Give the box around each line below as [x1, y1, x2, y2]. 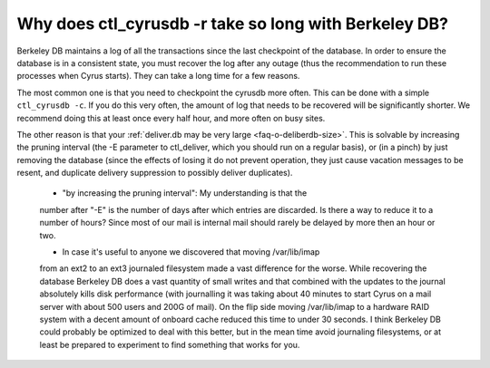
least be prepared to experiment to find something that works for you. [39, 339, 300, 350]
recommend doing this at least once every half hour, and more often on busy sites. [16, 112, 326, 123]
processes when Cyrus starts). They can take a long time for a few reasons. [16, 71, 300, 82]
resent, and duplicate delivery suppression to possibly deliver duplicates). [16, 168, 293, 179]
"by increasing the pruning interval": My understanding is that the [62, 188, 308, 199]
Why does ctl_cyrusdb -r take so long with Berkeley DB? [16, 14, 449, 34]
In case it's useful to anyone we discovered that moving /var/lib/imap [62, 247, 320, 257]
